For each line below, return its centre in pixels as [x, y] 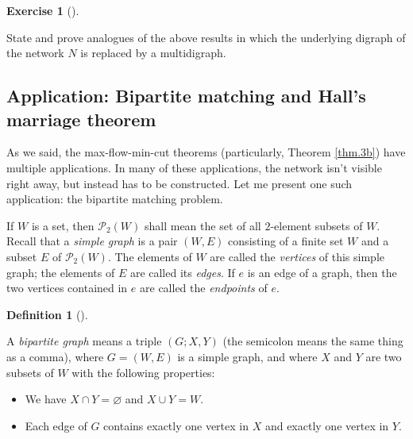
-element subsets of [317, 225]
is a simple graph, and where [247, 356]
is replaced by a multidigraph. [153, 53]
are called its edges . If [182, 272]
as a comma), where [55, 356]
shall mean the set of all [203, 225]
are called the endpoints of [204, 288]
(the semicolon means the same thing [313, 341]
